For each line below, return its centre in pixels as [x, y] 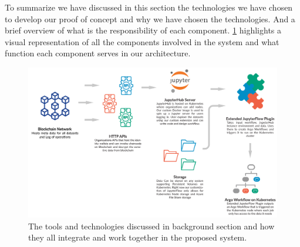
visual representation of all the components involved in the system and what [142, 41]
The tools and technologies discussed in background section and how [151, 226]
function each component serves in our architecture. [98, 53]
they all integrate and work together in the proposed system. [138, 237]
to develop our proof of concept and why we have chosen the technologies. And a [150, 18]
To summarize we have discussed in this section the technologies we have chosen [149, 7]
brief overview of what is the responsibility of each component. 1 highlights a [143, 30]
